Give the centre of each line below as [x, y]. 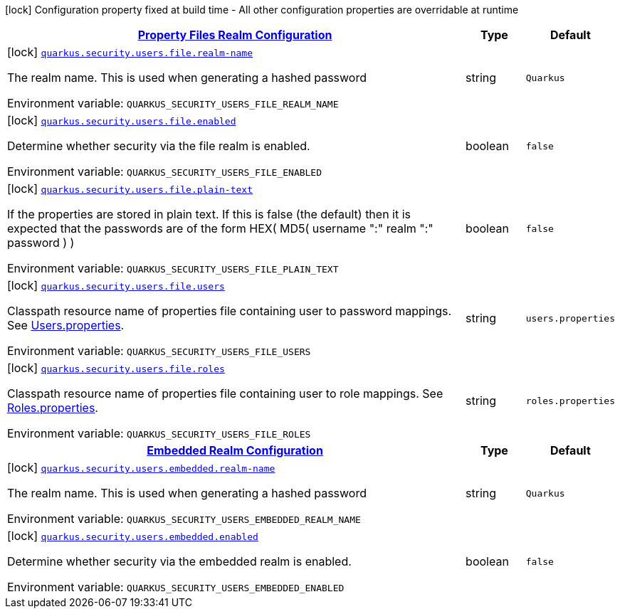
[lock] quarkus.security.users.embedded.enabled [133, 536]
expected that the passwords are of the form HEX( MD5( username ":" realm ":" [220, 228]
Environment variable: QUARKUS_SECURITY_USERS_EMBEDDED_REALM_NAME [184, 519]
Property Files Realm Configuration [235, 35]
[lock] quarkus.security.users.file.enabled [122, 120]
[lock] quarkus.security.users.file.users [116, 285]
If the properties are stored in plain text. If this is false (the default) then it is [209, 214]
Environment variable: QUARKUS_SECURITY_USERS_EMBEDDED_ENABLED [176, 587]
